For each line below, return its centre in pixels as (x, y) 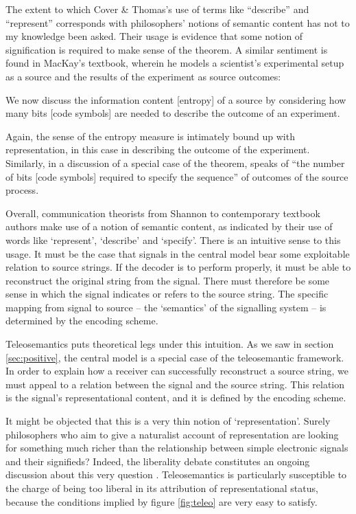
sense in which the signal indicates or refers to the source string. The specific (167, 294)
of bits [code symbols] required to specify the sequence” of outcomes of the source (177, 176)
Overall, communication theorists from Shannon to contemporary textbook (163, 213)
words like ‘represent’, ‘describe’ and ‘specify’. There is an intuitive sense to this (173, 239)
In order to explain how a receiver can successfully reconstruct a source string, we (177, 371)
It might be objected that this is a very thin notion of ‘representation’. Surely (168, 421)
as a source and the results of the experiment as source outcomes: (143, 76)
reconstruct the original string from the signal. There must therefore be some (168, 280)
